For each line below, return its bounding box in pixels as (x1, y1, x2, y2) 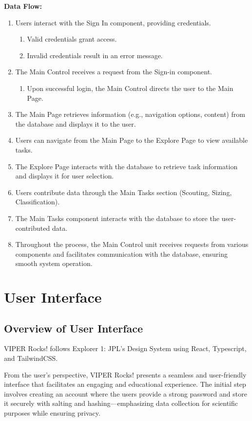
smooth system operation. (15, 258, 93, 268)
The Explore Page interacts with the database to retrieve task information (15, 161, 238, 171)
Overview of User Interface (4, 320, 143, 335)
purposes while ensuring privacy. (4, 408, 100, 418)
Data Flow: (4, 1, 42, 11)
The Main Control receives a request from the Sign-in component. (15, 66, 212, 77)
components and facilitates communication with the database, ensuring (15, 248, 228, 259)
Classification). (15, 197, 60, 207)
